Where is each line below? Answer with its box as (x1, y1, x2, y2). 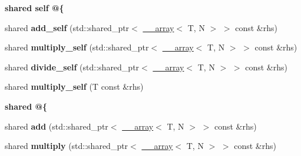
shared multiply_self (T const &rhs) (5, 80, 144, 93)
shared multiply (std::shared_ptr (5, 140, 128, 152)
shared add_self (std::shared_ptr (5, 21, 130, 33)
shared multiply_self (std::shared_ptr (5, 41, 149, 53)
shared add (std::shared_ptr (5, 120, 108, 132)
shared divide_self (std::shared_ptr (5, 60, 140, 73)
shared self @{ (5, 2, 64, 13)
